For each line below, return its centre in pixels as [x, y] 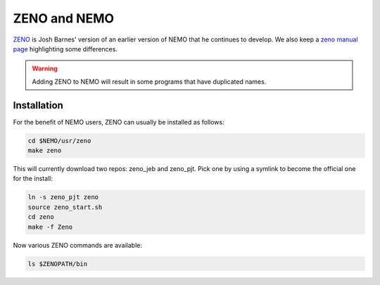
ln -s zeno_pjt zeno [63, 197]
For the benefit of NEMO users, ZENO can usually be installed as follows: [119, 122]
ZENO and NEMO [64, 18]
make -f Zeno [50, 227]
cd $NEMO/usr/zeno [59, 140]
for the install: [33, 179]
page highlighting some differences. [65, 49]
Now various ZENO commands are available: [78, 245]
